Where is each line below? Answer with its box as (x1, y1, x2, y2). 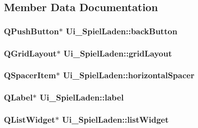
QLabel (4, 91, 33, 103)
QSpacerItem (4, 69, 56, 81)
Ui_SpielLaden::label (39, 91, 124, 103)
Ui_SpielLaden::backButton (66, 25, 178, 37)
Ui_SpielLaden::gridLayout (63, 47, 172, 59)
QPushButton (4, 25, 59, 37)
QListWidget (4, 114, 55, 126)
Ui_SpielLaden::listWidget (62, 114, 169, 126)
